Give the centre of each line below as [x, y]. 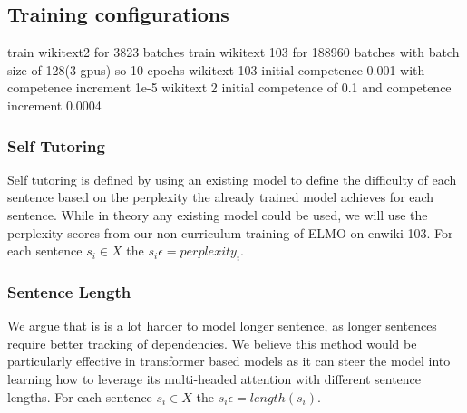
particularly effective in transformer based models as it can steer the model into [229, 361]
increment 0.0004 [54, 105]
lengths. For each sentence [80, 396]
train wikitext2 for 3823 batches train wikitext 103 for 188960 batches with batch [233, 52]
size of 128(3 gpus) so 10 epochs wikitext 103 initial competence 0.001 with [216, 69]
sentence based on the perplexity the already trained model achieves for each [221, 197]
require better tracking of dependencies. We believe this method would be [212, 343]
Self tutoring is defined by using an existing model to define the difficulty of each [232, 179]
